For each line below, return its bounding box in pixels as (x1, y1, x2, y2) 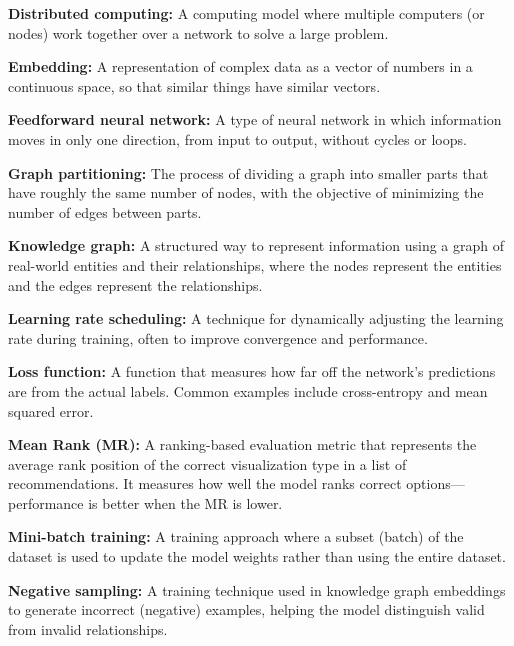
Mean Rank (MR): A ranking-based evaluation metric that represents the (8, 434, 477, 455)
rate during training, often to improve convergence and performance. (8, 327, 428, 348)
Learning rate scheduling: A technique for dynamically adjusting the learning (8, 308, 504, 329)
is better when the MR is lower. (88, 492, 283, 513)
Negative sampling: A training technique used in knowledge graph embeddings (8, 579, 506, 600)
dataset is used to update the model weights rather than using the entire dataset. (8, 546, 506, 567)
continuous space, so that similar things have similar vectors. (8, 75, 381, 96)
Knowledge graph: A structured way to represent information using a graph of (8, 235, 505, 256)
